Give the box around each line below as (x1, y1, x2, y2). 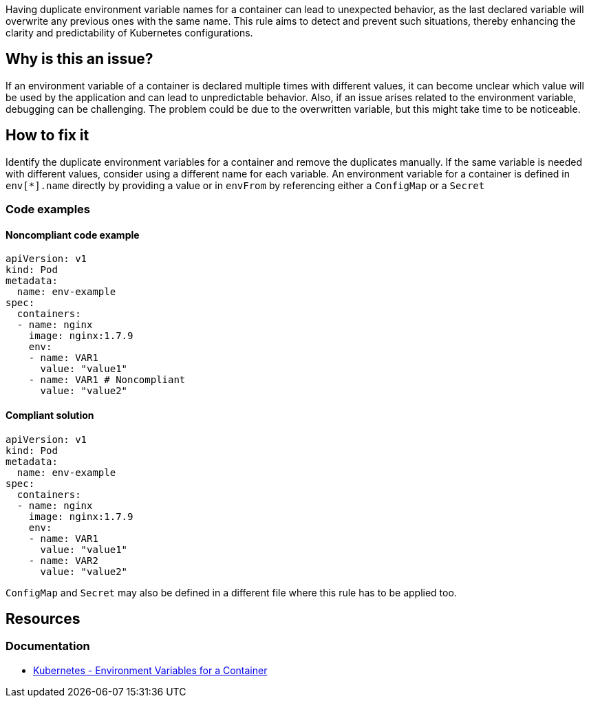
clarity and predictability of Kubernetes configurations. (6, 27, 253, 39)
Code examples (6, 202, 91, 217)
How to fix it (6, 127, 89, 144)
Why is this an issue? (6, 50, 153, 68)
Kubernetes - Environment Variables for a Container (33, 664, 268, 676)
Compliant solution (6, 409, 94, 421)
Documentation (6, 639, 90, 653)
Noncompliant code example (6, 228, 140, 241)
